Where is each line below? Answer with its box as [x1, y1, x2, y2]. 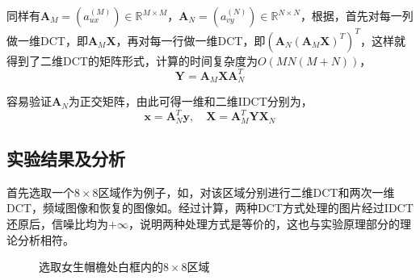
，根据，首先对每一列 [300, 7, 414, 23]
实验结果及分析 [6, 145, 125, 170]
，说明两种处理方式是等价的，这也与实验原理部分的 [128, 215, 400, 232]
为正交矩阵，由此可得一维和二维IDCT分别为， [68, 93, 313, 110]
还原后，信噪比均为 [6, 215, 108, 232]
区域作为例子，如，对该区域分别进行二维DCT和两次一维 [98, 183, 395, 200]
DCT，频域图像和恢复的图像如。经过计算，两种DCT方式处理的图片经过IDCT [6, 199, 414, 216]
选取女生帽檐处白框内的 [39, 258, 163, 275]
